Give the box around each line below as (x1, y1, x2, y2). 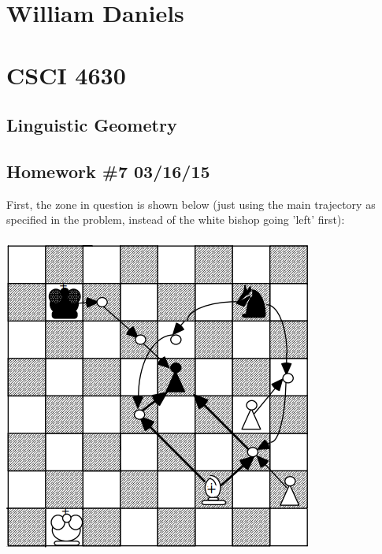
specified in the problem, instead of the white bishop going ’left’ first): (6, 211, 345, 228)
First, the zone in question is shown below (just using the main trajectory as (6, 195, 376, 212)
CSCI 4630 (6, 58, 126, 91)
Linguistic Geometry (6, 113, 177, 137)
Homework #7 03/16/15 (6, 158, 210, 183)
